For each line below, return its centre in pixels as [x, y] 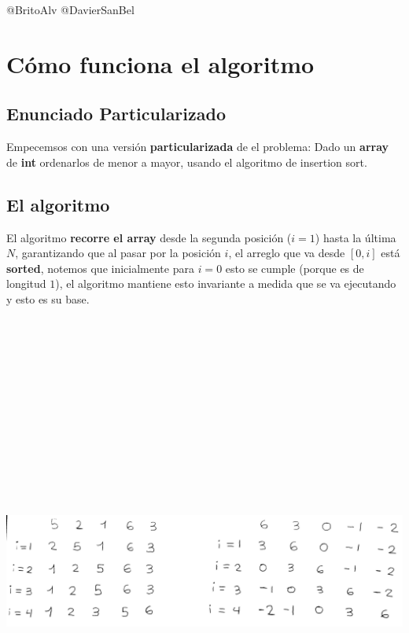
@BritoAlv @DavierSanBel [70, 9]
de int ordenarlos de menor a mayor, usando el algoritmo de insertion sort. [187, 162]
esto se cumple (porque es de [295, 268]
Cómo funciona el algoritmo [160, 63]
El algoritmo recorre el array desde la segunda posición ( [149, 237]
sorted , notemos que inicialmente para [100, 268]
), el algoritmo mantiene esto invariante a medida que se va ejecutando [226, 283]
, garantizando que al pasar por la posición [118, 253]
